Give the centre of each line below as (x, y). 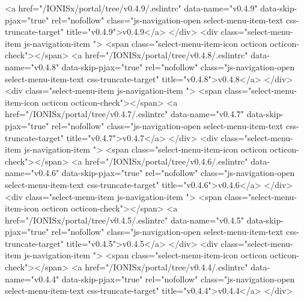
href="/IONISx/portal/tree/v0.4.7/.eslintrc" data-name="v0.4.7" (125, 114)
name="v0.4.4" (32, 278)
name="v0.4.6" (32, 173)
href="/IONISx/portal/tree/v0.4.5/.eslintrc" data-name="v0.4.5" (125, 220)
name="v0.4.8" (32, 66)
